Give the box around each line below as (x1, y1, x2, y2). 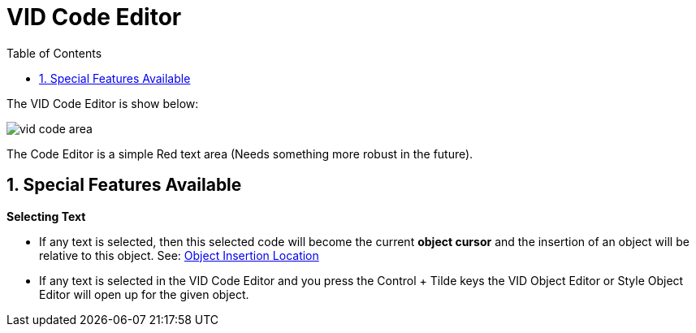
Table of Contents (6, 45, 102, 60)
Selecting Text (6, 209, 86, 223)
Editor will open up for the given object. (39, 287, 249, 301)
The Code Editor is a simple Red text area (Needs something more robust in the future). (6, 146, 473, 161)
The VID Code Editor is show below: (6, 96, 199, 110)
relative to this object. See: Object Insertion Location (39, 248, 319, 262)
